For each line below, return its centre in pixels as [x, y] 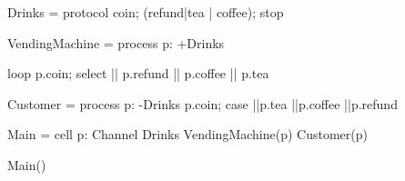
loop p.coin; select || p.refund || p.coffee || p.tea [138, 73]
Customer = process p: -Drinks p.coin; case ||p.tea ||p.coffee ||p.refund [202, 103]
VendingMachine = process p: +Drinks [116, 42]
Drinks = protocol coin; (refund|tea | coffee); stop [146, 12]
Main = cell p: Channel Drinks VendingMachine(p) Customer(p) [187, 134]
